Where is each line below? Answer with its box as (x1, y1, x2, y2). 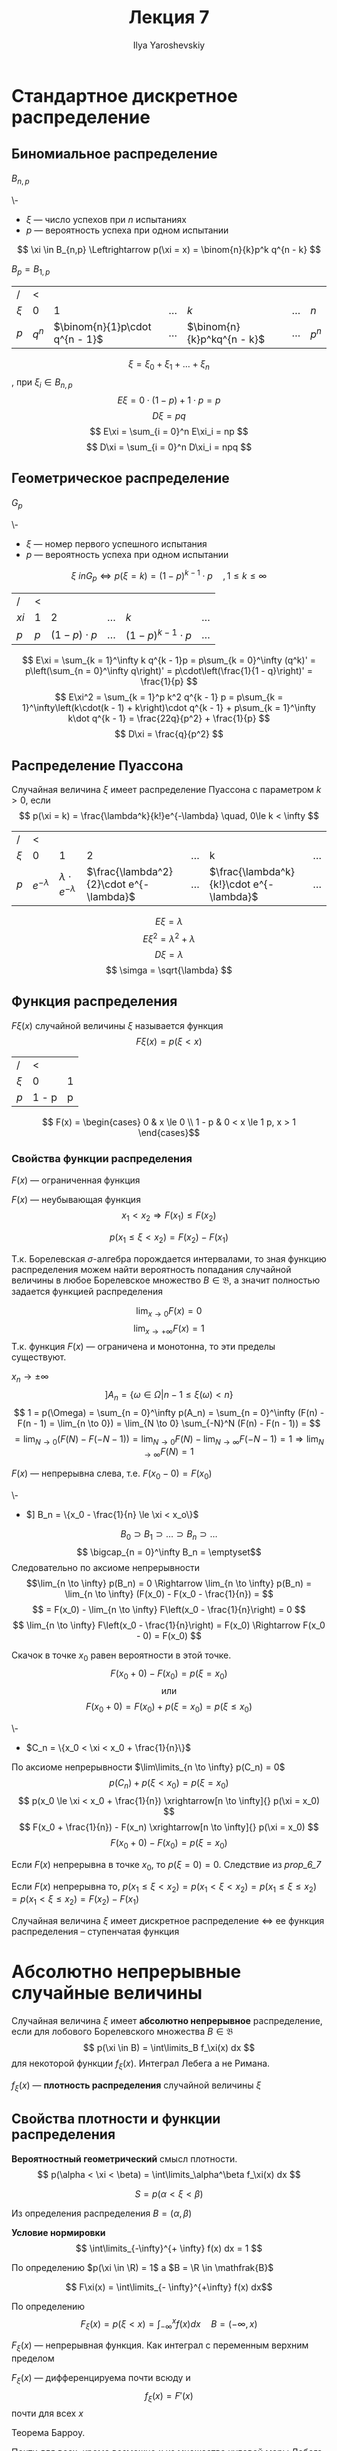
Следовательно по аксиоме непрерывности (11, 1561, 200, 1573)
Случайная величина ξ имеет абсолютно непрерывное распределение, (11, 2015, 323, 2027)
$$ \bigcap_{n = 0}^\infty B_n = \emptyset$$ (76, 1546, 262, 1558)
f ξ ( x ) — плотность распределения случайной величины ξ (11, 2079, 262, 2093)
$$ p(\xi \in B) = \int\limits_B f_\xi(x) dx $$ (82, 2042, 256, 2054)
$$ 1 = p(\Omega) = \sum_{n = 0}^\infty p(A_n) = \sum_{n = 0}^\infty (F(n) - (13, 1406, 325, 1418)
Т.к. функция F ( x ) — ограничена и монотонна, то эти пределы (11, 1341, 276, 1353)
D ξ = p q (152, 409, 186, 421)
